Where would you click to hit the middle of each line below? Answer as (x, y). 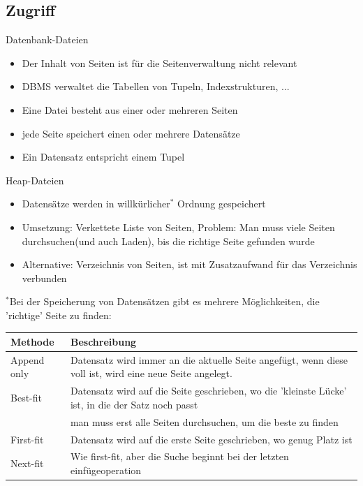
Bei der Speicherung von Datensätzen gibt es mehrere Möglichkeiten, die (164, 301)
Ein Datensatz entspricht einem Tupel (103, 157)
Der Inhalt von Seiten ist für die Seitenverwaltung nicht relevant (160, 62)
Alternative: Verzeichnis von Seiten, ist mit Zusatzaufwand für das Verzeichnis (190, 264)
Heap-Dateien (35, 180)
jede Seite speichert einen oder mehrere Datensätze (131, 133)
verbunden (44, 278)
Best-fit (26, 398)
